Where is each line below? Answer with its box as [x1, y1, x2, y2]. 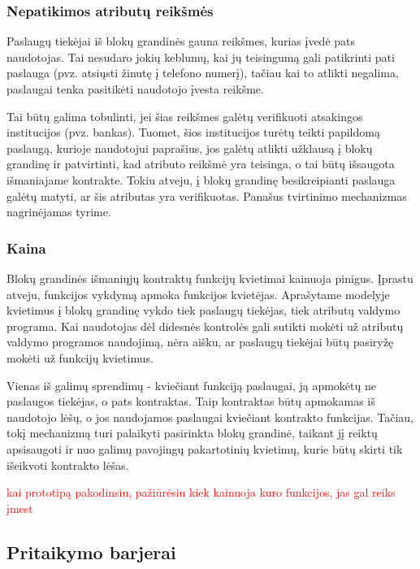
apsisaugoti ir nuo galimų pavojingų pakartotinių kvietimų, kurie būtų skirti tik [6, 440, 403, 457]
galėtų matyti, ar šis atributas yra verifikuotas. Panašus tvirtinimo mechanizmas [6, 187, 407, 204]
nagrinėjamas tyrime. [6, 203, 111, 220]
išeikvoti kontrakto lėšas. [6, 456, 129, 473]
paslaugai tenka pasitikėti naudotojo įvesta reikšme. [6, 80, 264, 97]
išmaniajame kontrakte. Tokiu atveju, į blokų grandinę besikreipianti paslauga [6, 171, 396, 188]
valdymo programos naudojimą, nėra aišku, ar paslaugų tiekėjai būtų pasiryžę [6, 333, 394, 350]
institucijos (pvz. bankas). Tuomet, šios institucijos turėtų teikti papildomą [6, 124, 380, 141]
